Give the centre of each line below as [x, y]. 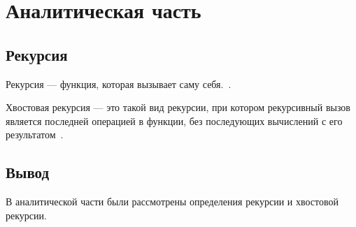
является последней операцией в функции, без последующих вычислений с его [174, 120]
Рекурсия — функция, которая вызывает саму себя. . [119, 83]
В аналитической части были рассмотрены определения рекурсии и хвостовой [172, 202]
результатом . [35, 134]
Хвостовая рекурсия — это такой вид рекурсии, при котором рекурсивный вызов [178, 107]
